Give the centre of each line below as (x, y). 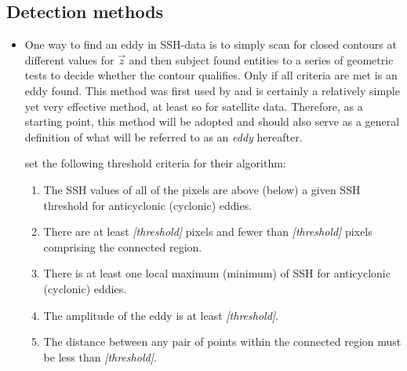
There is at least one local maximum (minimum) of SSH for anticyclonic (217, 273)
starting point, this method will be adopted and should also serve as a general (212, 121)
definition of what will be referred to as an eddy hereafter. (164, 136)
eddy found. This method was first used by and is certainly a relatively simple (212, 90)
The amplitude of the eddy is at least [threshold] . (161, 315)
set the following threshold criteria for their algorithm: (155, 163)
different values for (69, 59)
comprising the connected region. (123, 246)
